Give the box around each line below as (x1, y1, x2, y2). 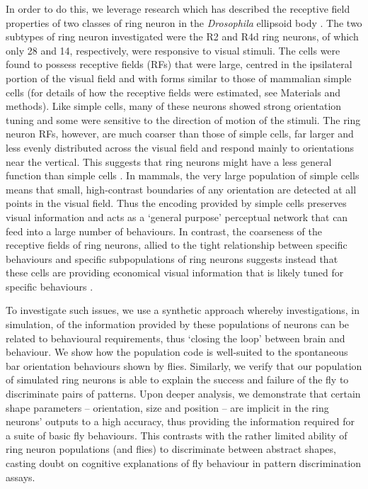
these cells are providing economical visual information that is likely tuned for (6, 265, 344, 280)
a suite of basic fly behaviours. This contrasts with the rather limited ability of (6, 427, 347, 442)
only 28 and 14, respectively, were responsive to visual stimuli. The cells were (6, 43, 340, 57)
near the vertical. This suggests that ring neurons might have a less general (6, 154, 332, 169)
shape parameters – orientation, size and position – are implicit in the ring (6, 400, 329, 415)
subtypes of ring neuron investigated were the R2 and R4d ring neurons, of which (6, 29, 359, 44)
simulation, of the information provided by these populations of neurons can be (6, 317, 350, 332)
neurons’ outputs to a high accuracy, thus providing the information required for (6, 414, 355, 429)
